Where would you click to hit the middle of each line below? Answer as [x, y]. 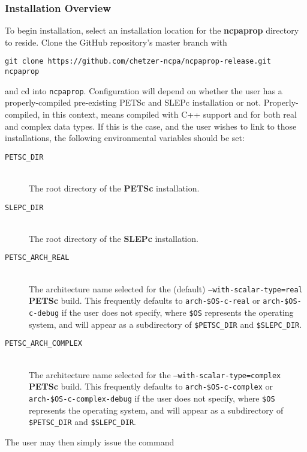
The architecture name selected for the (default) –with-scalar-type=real [166, 288]
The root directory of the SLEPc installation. [114, 238]
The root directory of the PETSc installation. [114, 188]
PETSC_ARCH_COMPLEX [43, 344]
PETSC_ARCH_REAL [37, 258]
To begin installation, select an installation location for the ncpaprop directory [152, 30]
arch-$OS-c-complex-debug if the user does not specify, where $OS [152, 398]
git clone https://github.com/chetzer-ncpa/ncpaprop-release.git [138, 62]
